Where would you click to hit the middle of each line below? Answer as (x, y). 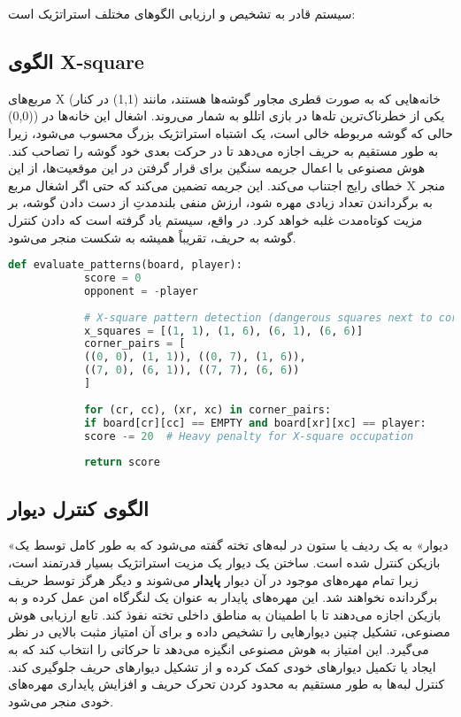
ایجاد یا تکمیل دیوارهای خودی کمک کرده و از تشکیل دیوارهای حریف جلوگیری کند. (222, 666)
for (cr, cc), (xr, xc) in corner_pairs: (207, 409)
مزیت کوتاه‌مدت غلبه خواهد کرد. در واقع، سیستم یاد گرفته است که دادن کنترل (215, 219)
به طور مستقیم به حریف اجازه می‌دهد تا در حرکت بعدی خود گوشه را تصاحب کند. (223, 150)
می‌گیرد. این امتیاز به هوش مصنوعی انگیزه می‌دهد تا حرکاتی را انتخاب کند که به (219, 648)
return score (122, 463)
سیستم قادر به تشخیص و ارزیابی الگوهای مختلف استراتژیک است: (182, 13)
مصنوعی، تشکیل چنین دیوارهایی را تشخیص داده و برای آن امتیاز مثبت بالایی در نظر (229, 632)
